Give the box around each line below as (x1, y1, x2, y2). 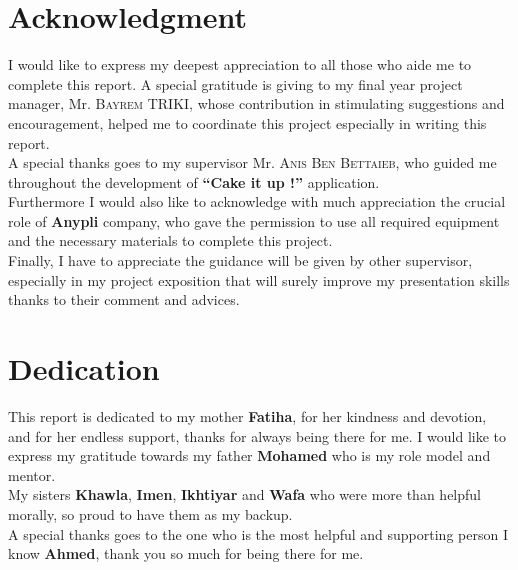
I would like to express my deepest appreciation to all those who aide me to (8, 54, 472, 75)
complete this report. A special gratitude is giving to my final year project (8, 73, 463, 94)
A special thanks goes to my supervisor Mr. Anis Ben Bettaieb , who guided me (8, 152, 497, 173)
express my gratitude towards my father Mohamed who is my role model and (8, 445, 491, 466)
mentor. (8, 464, 56, 485)
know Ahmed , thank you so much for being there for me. (8, 543, 364, 564)
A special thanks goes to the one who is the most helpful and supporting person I (8, 523, 508, 544)
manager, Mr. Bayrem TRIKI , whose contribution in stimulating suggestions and (8, 93, 505, 114)
